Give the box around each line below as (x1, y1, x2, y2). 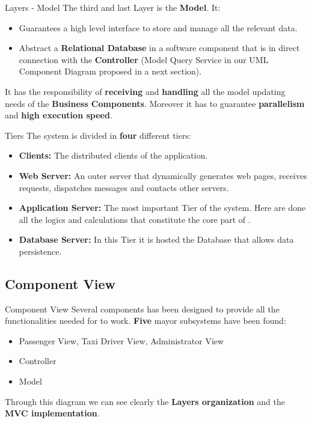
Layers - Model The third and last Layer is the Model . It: (5, 1, 221, 13)
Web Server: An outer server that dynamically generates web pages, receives (19, 169, 307, 181)
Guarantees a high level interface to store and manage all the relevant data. (19, 21, 298, 34)
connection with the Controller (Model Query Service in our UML (19, 53, 269, 65)
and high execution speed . (5, 109, 112, 121)
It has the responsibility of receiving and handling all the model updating (5, 85, 286, 97)
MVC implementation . (5, 407, 100, 419)
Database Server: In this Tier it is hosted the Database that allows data (19, 233, 294, 246)
